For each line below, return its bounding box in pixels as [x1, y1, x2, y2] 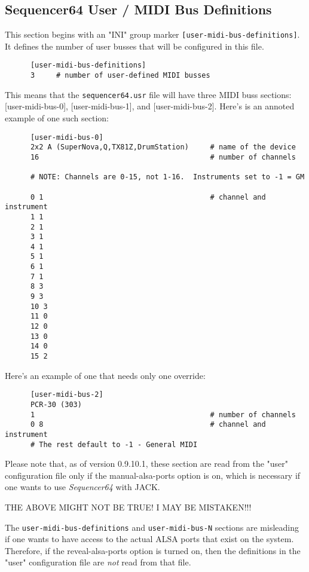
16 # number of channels [30, 152, 296, 161]
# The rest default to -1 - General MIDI [30, 440, 198, 449]
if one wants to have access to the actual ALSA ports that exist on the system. [5, 533, 294, 545]
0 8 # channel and [30, 420, 266, 429]
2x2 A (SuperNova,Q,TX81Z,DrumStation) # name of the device [30, 143, 296, 152]
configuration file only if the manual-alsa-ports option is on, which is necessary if [5, 469, 301, 481]
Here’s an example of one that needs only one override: [5, 369, 206, 381]
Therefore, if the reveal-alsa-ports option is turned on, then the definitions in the [5, 544, 301, 556]
